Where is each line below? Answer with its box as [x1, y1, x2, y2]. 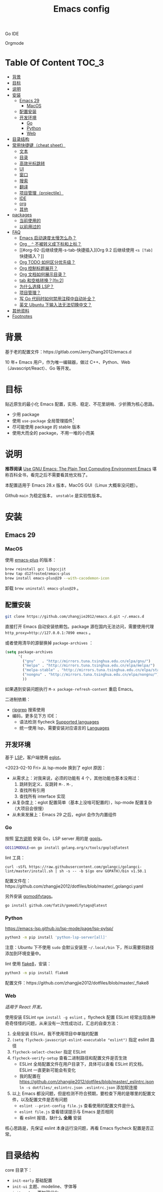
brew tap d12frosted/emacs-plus [5, 571, 70, 577]
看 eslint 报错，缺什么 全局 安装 [19, 1115, 82, 1121]
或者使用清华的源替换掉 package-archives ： [5, 640, 94, 646]
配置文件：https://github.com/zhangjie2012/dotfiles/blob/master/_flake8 [5, 980, 149, 985]
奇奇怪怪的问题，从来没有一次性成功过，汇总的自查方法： [5, 1020, 120, 1026]
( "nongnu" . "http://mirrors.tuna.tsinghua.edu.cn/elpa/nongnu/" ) [22, 672, 160, 677]
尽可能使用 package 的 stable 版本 [12, 424, 81, 430]
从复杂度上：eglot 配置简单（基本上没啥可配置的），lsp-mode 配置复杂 [12, 799, 152, 805]
